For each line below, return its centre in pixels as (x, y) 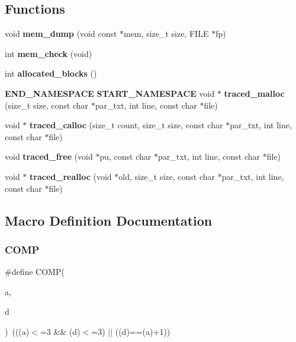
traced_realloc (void (71, 176)
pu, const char (126, 156)
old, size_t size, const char (167, 176)
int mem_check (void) (49, 53)
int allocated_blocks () (51, 73)
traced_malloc (254, 93)
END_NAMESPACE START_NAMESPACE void (110, 93)
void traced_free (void (49, 156)
